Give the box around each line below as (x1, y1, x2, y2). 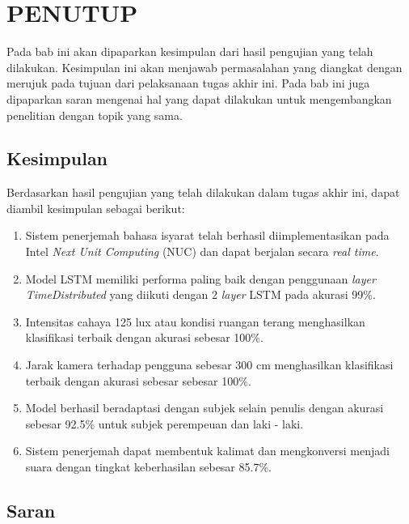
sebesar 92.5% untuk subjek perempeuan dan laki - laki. (25, 415, 304, 432)
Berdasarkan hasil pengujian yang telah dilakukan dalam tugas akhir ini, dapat (6, 184, 400, 201)
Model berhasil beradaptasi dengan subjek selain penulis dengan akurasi (25, 399, 384, 416)
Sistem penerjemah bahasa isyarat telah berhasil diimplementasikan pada (25, 227, 390, 244)
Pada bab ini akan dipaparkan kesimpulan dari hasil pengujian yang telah (6, 43, 373, 60)
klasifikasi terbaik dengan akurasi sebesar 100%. (25, 329, 264, 346)
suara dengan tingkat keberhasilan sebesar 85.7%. (25, 458, 272, 475)
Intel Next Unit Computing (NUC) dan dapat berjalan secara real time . (25, 243, 379, 260)
